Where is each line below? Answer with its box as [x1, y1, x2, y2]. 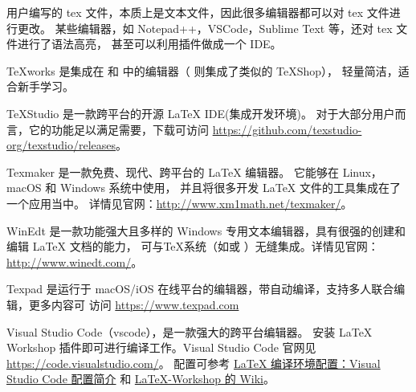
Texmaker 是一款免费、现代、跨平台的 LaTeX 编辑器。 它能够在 [6, 163, 339, 180]
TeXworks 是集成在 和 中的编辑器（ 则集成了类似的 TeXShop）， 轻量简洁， [6, 62, 398, 79]
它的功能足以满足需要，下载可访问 [28, 120, 209, 137]
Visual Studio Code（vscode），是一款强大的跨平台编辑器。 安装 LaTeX [6, 323, 373, 340]
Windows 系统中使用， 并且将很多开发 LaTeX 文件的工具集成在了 [59, 179, 402, 196]
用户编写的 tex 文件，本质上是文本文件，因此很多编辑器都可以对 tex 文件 [6, 4, 389, 20]
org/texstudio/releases [6, 137, 116, 153]
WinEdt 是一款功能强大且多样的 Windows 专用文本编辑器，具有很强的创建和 [6, 222, 406, 239]
